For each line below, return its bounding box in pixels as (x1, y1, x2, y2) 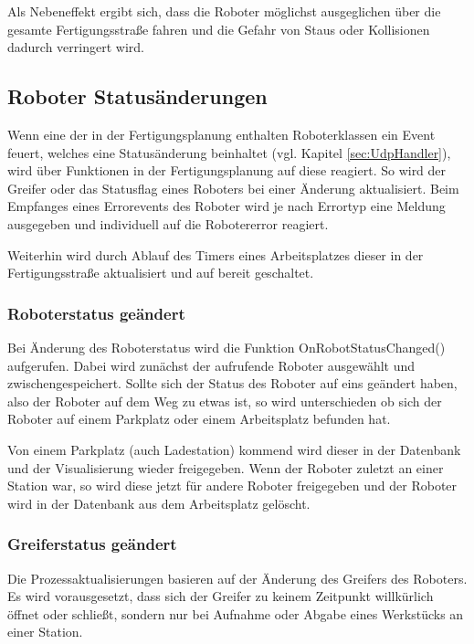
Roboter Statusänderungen (7, 82, 268, 111)
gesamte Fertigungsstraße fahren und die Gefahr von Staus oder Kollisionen (7, 19, 430, 38)
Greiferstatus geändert (7, 533, 177, 555)
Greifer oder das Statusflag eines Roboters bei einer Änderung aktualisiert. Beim (7, 178, 459, 197)
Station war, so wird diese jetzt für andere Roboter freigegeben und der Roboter (7, 476, 458, 495)
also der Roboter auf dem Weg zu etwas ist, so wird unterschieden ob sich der (7, 391, 442, 410)
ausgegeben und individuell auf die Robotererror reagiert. (7, 214, 329, 233)
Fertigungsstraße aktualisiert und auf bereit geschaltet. (7, 263, 314, 282)
